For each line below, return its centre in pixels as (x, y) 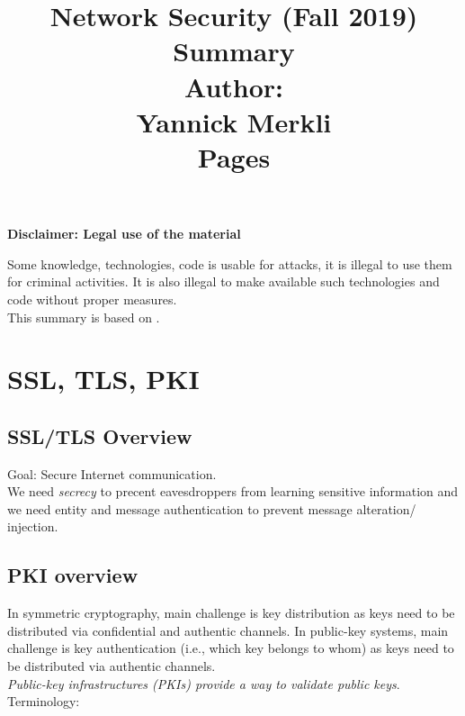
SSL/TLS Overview (100, 435)
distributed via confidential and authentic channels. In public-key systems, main (228, 630)
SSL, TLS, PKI (103, 379)
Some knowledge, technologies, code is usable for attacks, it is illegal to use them (230, 263)
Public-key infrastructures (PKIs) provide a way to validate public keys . (204, 683)
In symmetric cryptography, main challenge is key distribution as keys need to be (231, 613)
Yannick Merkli (234, 121)
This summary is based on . (84, 317)
